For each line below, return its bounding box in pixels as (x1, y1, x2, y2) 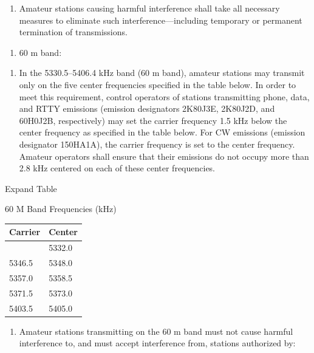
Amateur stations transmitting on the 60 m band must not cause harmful (19, 324, 293, 337)
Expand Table (5, 182, 57, 194)
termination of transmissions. (19, 26, 128, 38)
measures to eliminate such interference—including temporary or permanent (19, 13, 302, 26)
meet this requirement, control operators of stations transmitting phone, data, (19, 90, 310, 103)
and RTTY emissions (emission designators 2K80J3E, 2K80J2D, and (19, 102, 275, 115)
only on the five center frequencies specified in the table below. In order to (19, 78, 296, 91)
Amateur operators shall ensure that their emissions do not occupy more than (19, 149, 309, 162)
